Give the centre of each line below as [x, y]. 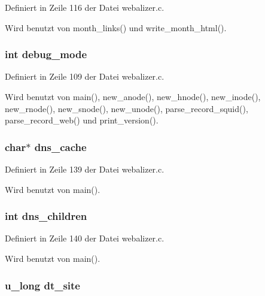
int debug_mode [46, 54]
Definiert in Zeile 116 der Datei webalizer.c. [85, 7]
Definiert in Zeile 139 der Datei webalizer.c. [85, 169]
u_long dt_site [42, 285]
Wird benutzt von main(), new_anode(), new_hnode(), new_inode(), [133, 96]
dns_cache [60, 147]
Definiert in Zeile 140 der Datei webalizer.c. [85, 238]
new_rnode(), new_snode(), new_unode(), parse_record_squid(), [127, 108]
